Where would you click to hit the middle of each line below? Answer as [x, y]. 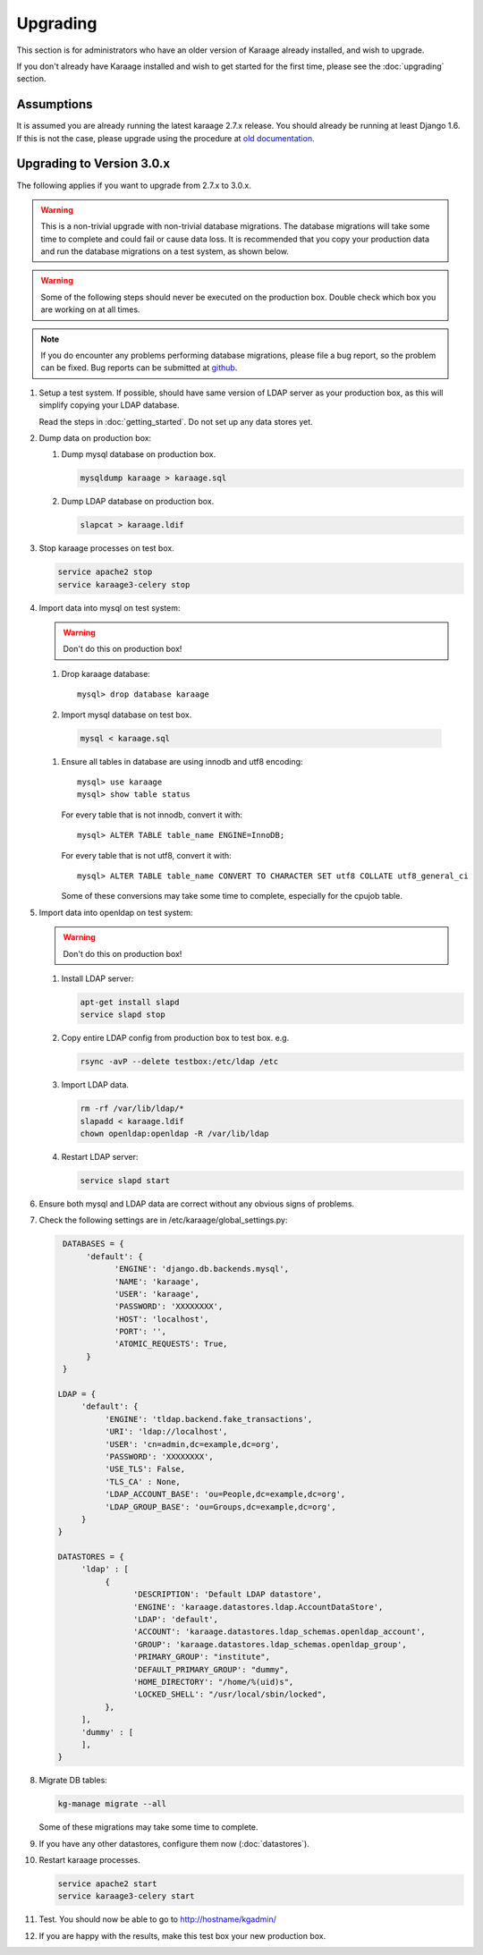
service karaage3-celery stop [124, 584]
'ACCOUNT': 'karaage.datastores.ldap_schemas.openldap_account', [280, 1632]
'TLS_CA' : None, [142, 1481]
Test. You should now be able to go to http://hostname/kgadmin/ [157, 1919]
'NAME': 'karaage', [157, 1282]
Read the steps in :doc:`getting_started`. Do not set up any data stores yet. [176, 421]
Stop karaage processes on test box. [106, 548]
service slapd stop [123, 1015]
